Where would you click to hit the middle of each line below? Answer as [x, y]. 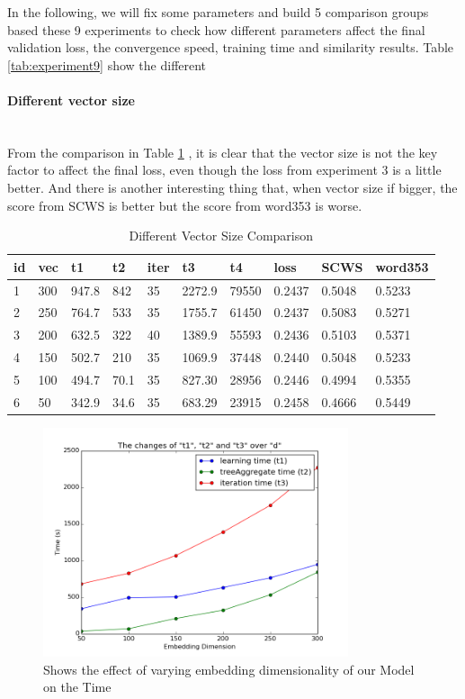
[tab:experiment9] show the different [107, 64]
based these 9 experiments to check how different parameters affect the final [216, 29]
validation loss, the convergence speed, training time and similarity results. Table [231, 47]
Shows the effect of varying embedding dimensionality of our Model [229, 669]
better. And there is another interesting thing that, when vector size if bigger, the [232, 187]
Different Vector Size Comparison [221, 236]
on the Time [77, 687]
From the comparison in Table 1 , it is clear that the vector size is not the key [223, 152]
